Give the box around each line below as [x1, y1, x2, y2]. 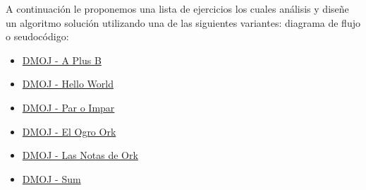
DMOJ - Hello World [22, 76, 114, 91]
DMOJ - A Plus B [22, 52, 102, 67]
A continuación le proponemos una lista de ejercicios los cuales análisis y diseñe [6, 1, 349, 16]
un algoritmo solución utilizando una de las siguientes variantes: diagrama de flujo [6, 15, 360, 30]
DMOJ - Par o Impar [22, 100, 115, 114]
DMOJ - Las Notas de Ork [22, 148, 138, 162]
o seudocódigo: [6, 29, 69, 44]
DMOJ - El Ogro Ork [22, 124, 116, 138]
